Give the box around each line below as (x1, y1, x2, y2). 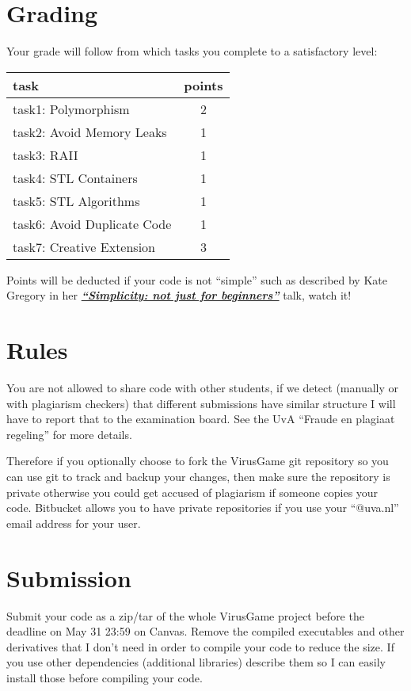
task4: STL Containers (13, 168, 138, 187)
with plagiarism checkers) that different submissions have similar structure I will (6, 395, 396, 411)
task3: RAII (13, 145, 78, 164)
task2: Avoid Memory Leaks (13, 122, 167, 141)
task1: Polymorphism (13, 99, 130, 118)
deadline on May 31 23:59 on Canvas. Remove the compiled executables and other (6, 623, 405, 639)
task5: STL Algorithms (13, 191, 140, 210)
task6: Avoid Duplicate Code (13, 214, 172, 233)
